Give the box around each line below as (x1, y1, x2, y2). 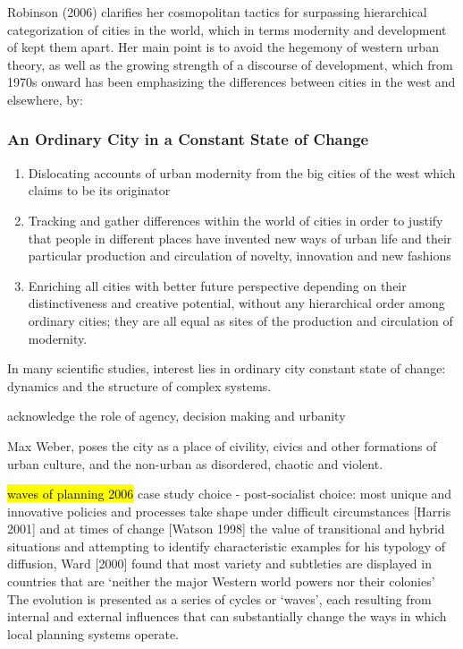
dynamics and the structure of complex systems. (7, 376, 272, 395)
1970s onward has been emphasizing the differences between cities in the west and (7, 73, 456, 91)
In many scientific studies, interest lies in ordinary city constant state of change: (7, 359, 446, 378)
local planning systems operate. (7, 624, 179, 643)
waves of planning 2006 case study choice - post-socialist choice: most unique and (7, 484, 452, 503)
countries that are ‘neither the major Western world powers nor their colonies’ (7, 572, 435, 591)
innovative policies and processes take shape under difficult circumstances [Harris (7, 501, 451, 520)
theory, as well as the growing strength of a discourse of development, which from (7, 55, 453, 73)
